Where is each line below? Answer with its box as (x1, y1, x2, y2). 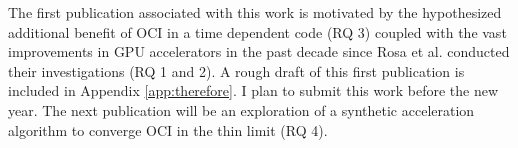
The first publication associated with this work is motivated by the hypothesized (8, 2, 502, 22)
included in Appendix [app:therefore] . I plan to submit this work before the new (8, 80, 498, 101)
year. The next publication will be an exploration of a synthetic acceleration (8, 99, 475, 120)
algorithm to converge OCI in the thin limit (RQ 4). (8, 119, 328, 140)
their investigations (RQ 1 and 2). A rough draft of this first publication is (8, 60, 465, 81)
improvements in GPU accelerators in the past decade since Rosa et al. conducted (8, 41, 510, 62)
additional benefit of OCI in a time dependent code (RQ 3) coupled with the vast (8, 21, 507, 42)
